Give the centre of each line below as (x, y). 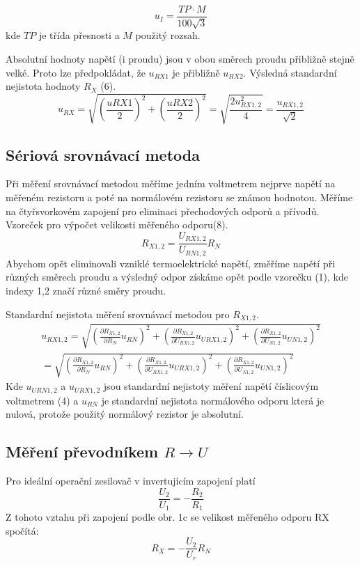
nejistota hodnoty (43, 86)
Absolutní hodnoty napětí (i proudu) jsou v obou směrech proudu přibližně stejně (180, 59)
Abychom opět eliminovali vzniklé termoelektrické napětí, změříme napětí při (171, 263)
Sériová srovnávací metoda (103, 154)
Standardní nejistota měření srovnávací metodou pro (118, 314)
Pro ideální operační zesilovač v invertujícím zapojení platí (131, 480)
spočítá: (22, 530)
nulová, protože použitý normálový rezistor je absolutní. (125, 414)
